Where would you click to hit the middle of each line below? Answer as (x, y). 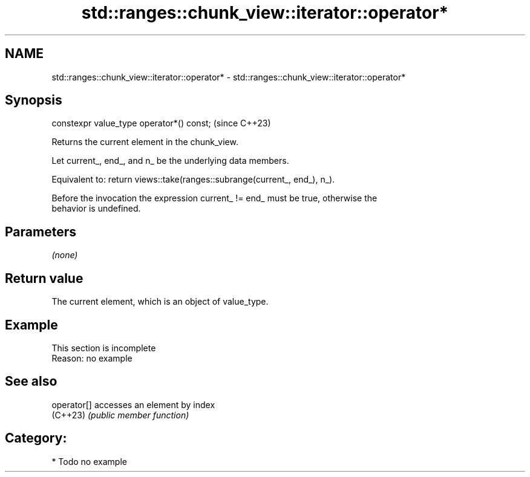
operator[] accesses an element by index (133, 404)
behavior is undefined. (96, 209)
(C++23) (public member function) (120, 415)
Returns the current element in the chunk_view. (145, 142)
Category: (36, 438)
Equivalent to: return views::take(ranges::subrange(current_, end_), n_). (193, 180)
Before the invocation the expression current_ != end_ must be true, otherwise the (214, 198)
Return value (44, 278)
